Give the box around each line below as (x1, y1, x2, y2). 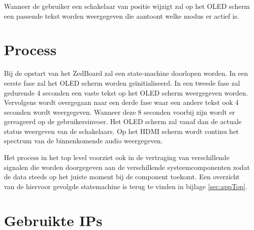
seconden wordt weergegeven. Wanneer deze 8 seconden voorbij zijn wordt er (4, 106, 235, 117)
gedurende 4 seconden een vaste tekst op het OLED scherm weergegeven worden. (4, 87, 248, 98)
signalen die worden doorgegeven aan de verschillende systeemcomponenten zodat (4, 162, 250, 172)
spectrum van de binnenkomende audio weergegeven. (4, 135, 163, 146)
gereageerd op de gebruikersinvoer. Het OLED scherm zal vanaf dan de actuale (4, 116, 242, 127)
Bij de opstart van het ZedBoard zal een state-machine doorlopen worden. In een (4, 68, 248, 78)
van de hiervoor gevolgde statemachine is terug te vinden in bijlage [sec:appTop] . (4, 181, 248, 191)
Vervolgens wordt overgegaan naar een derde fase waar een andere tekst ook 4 (4, 97, 239, 107)
